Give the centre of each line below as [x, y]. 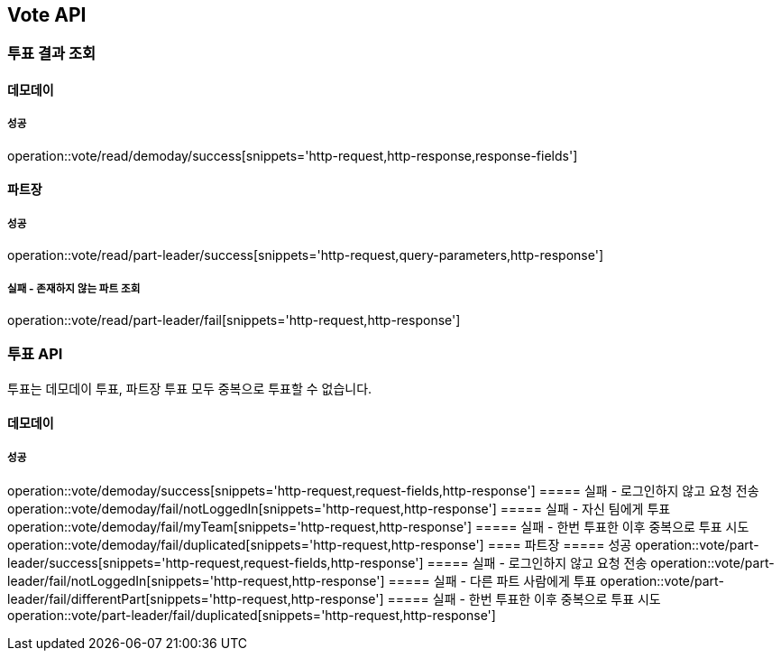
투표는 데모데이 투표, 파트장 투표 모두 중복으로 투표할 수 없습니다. [190, 388]
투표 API [35, 354]
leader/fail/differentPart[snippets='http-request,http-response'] [196, 599]
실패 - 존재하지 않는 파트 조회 [74, 288]
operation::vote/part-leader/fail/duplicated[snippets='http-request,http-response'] [252, 616]
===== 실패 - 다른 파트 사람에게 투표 [492, 581]
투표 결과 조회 [52, 54]
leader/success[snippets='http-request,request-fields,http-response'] [216, 563]
